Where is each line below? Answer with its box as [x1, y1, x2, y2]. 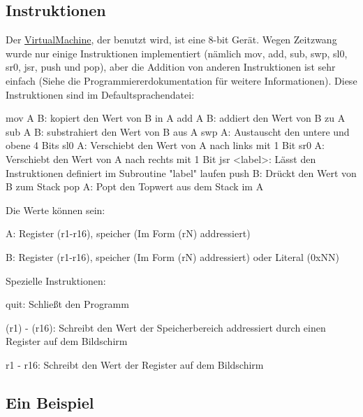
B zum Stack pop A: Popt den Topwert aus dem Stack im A [6, 179, 264, 194]
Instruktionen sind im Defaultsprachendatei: [6, 87, 195, 101]
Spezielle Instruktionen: [6, 273, 106, 288]
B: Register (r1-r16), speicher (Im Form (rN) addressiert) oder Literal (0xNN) [6, 249, 339, 264]
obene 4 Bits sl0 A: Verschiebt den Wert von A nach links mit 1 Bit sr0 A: [6, 138, 325, 153]
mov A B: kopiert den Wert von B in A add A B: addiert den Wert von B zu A [6, 111, 346, 125]
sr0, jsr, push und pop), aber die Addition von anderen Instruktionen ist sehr [6, 59, 336, 74]
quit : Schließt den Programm [6, 297, 129, 311]
